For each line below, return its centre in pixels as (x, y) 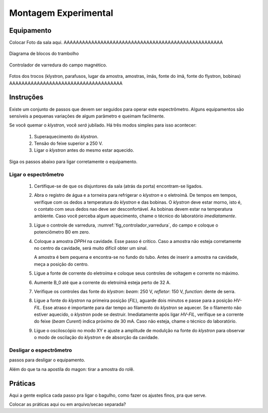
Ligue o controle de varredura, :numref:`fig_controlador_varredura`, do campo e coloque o (126, 225)
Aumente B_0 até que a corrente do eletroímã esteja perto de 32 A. (102, 282)
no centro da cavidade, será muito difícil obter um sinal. (91, 248)
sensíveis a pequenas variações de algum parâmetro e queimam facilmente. (87, 116)
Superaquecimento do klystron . (66, 136)
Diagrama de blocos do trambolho (44, 54)
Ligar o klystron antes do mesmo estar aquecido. (84, 150)
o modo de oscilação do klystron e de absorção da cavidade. (96, 338)
